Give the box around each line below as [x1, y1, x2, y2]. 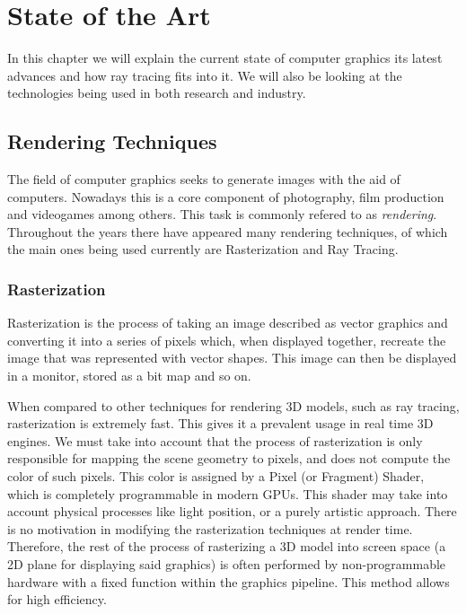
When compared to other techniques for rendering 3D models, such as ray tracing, [7, 396, 460, 415]
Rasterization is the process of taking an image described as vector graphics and [7, 313, 448, 332]
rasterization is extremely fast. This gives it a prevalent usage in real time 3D [7, 414, 434, 433]
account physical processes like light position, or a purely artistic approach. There [7, 502, 457, 521]
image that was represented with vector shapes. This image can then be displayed [7, 348, 457, 367]
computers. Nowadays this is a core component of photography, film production [7, 187, 444, 206]
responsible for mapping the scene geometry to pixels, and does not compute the [7, 449, 451, 468]
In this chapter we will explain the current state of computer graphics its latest [7, 48, 443, 67]
